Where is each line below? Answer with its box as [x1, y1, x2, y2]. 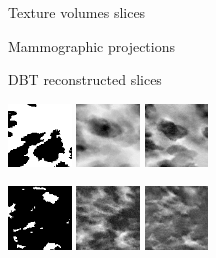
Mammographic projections [8, 35, 176, 56]
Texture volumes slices [8, 2, 146, 22]
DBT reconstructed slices [8, 69, 162, 90]
